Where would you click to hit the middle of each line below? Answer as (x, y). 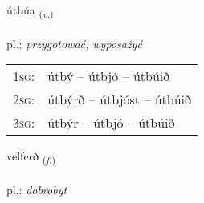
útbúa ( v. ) (30, 11)
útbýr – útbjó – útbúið (111, 123)
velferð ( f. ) (31, 157)
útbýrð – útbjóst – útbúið (120, 99)
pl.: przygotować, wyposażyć (74, 43)
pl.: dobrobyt (37, 190)
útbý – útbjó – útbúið (109, 76)
